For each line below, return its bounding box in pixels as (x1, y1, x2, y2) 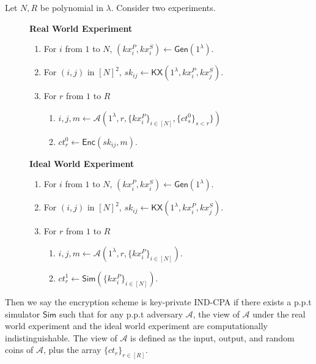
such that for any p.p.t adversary (59, 307, 183, 320)
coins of (5, 343, 34, 356)
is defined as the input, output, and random (130, 331, 295, 344)
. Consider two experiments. (111, 1, 216, 13)
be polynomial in (40, 1, 103, 13)
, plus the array (43, 343, 101, 356)
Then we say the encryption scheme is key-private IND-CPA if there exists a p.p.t (5, 295, 312, 308)
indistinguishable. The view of (5, 331, 117, 344)
